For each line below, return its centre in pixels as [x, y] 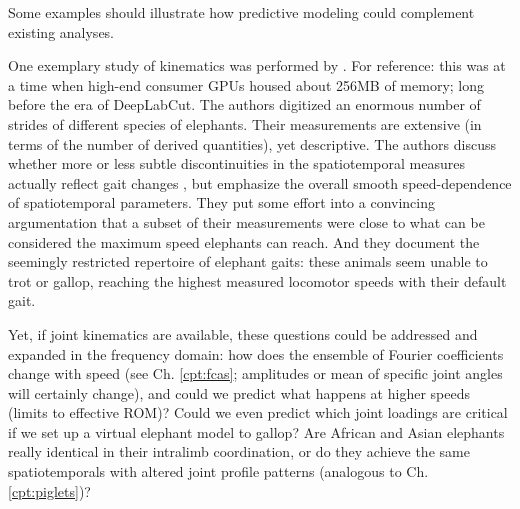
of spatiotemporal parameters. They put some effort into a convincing [221, 202]
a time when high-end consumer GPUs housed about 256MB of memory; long [246, 84]
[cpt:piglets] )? [49, 490]
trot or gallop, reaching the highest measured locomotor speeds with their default [257, 280]
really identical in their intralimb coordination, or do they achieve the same [239, 451]
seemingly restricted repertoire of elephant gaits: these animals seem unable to [248, 261]
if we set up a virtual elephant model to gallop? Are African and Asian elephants [256, 431]
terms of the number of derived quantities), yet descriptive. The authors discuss [252, 143]
